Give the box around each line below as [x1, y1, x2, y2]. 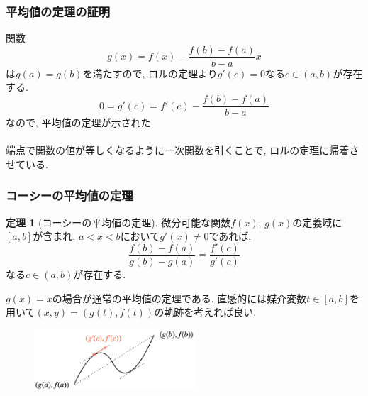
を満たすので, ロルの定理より [82, 65, 218, 80]
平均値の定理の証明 [6, 2, 111, 20]
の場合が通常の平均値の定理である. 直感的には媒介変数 [52, 290, 307, 305]
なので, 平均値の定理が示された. [6, 115, 154, 130]
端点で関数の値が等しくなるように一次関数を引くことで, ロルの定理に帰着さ [6, 143, 359, 158]
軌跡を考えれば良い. [164, 304, 257, 319]
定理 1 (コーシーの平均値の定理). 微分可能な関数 [6, 214, 231, 229]
